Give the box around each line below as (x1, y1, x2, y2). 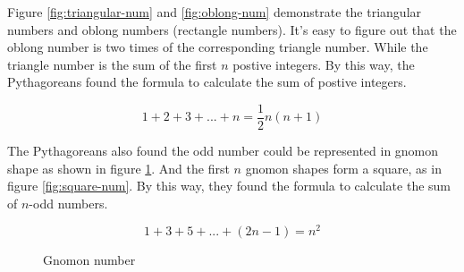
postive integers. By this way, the (232, 55, 415, 73)
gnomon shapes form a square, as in (245, 158, 442, 177)
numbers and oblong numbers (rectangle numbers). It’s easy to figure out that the (7, 20, 457, 38)
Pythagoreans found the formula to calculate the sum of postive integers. (7, 72, 407, 91)
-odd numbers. (29, 193, 108, 212)
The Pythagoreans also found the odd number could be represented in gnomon (7, 141, 439, 160)
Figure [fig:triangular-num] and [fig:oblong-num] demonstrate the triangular (7, 3, 422, 21)
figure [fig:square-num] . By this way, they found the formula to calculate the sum (7, 176, 451, 195)
